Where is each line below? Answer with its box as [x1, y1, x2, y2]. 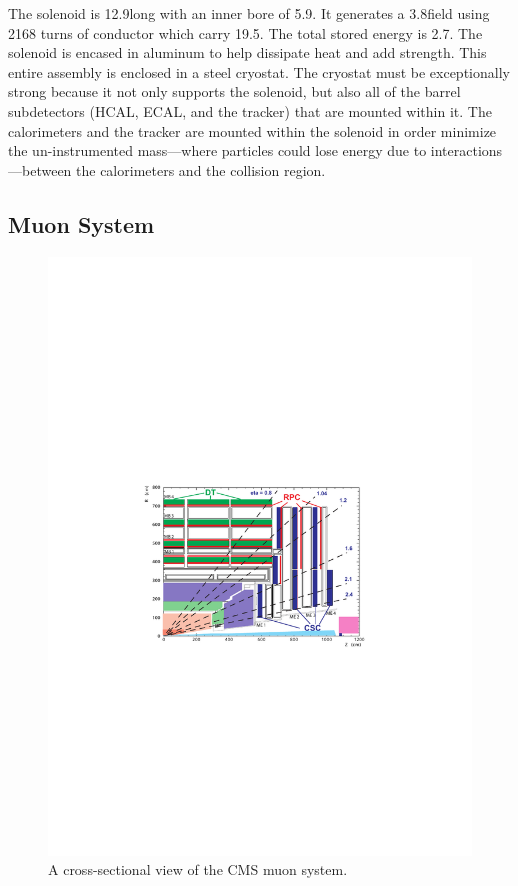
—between [8, 159, 72, 180]
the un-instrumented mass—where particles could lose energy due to [8, 140, 427, 161]
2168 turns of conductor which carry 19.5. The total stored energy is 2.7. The [8, 22, 483, 43]
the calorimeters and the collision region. [76, 159, 326, 180]
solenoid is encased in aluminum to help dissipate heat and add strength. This [8, 42, 487, 63]
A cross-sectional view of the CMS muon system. [48, 859, 348, 880]
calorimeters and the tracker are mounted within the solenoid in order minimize [8, 120, 497, 141]
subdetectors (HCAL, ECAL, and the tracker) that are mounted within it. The [8, 100, 492, 121]
